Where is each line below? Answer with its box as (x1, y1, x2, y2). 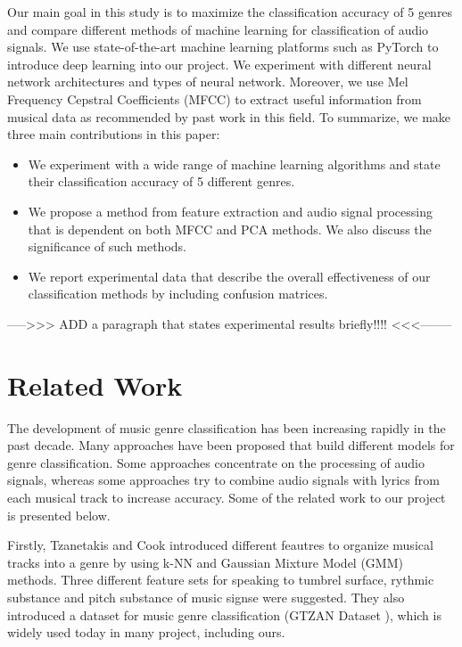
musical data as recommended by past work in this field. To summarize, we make (7, 107, 451, 126)
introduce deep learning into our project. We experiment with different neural (7, 54, 432, 73)
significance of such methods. (28, 237, 186, 256)
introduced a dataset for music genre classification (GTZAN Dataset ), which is (7, 605, 441, 624)
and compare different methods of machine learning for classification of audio (7, 20, 429, 38)
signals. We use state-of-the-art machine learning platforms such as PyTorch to (7, 37, 439, 56)
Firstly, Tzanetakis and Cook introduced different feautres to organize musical (7, 536, 433, 554)
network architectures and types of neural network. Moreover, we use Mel (7, 72, 408, 91)
